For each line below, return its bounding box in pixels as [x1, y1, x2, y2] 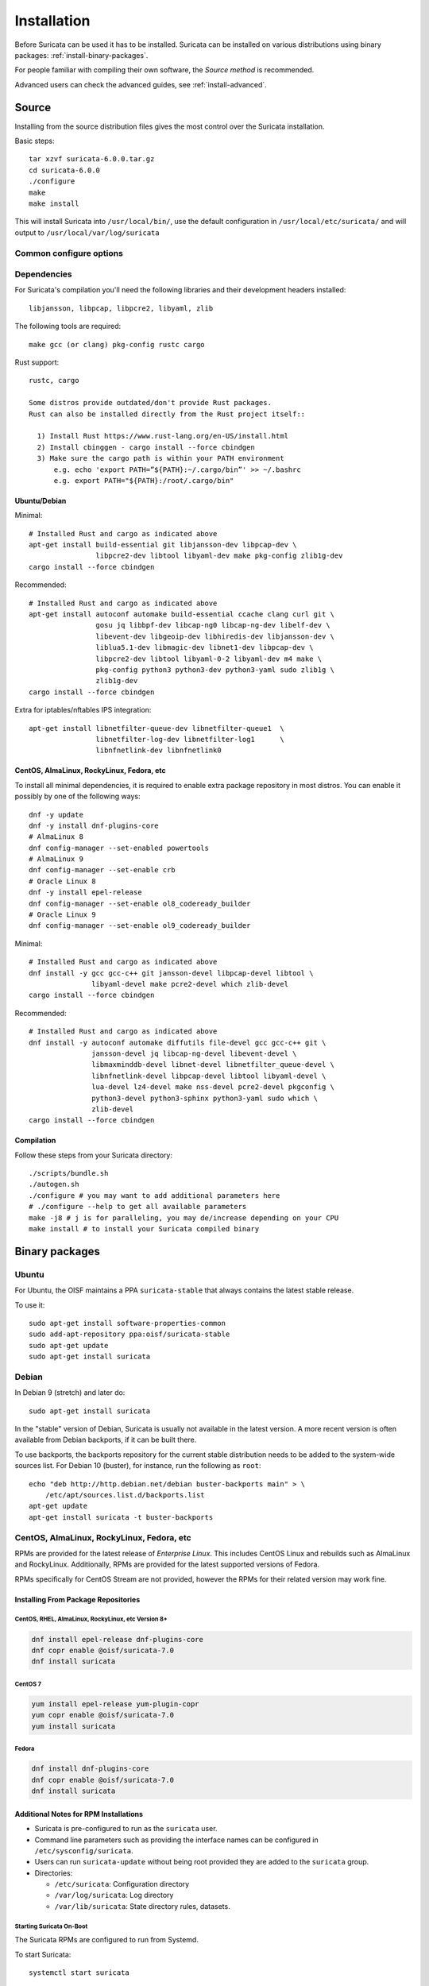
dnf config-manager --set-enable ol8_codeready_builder [29, 898, 251, 908]
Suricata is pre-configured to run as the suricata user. [34, 1824, 218, 1833]
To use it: [14, 1300, 45, 1310]
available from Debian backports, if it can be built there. [14, 1435, 197, 1445]
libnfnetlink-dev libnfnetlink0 [95, 746, 222, 755]
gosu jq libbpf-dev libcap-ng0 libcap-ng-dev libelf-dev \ [95, 620, 330, 630]
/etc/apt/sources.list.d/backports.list [44, 1490, 206, 1499]
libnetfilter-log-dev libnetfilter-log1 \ [95, 735, 285, 744]
